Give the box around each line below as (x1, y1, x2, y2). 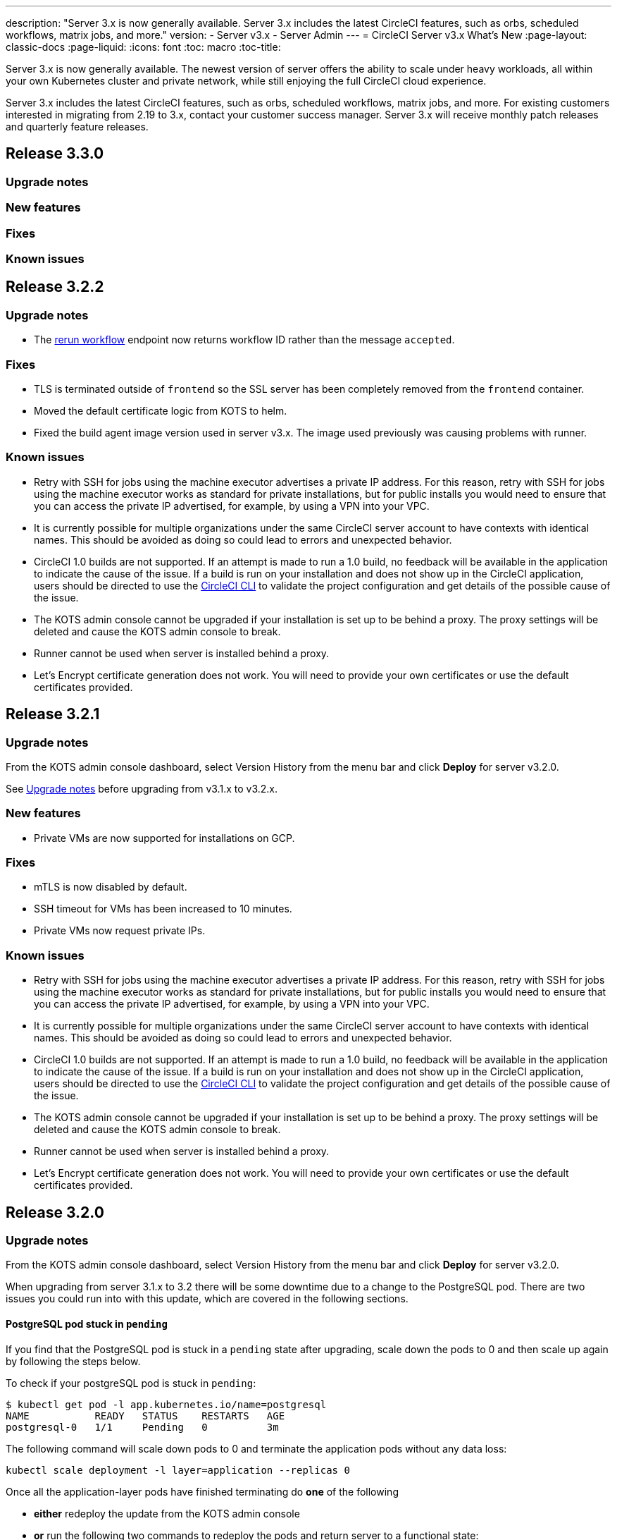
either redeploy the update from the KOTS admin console (34, 1507, 300, 1520)
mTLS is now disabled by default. (34, 881, 187, 893)
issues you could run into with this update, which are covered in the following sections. (6, 1292, 409, 1305)
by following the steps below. (6, 1355, 141, 1367)
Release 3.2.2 (6, 278, 104, 296)
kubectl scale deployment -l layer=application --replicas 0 (6, 1464, 350, 1476)
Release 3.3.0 (6, 145, 104, 163)
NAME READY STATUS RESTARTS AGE (6, 1410, 285, 1422)
